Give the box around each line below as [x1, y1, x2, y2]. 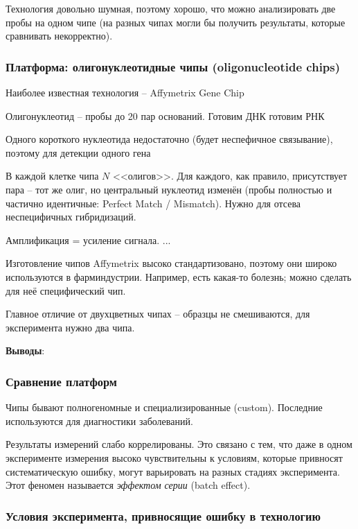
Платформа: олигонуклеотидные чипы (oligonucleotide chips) [6, 58, 341, 75]
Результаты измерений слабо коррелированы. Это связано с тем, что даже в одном [6, 437, 352, 451]
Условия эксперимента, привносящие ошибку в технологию [6, 507, 321, 524]
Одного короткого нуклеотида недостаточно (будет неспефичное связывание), [6, 132, 333, 146]
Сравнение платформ [6, 372, 117, 390]
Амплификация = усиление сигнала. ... [6, 232, 171, 247]
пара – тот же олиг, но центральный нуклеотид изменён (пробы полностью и [6, 182, 332, 196]
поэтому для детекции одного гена [6, 145, 151, 159]
